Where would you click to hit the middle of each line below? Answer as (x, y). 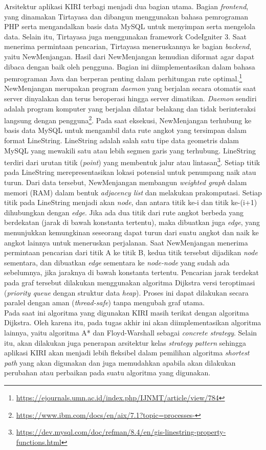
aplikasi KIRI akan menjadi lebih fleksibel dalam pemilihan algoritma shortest (127, 353)
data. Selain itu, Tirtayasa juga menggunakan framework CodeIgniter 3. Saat (125, 36)
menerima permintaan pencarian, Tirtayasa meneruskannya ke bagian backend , (128, 46)
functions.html (39, 442)
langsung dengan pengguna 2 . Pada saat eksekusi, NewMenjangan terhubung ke (128, 119)
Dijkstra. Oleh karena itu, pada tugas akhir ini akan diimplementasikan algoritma (133, 322)
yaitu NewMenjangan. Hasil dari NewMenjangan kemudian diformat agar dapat (129, 56)
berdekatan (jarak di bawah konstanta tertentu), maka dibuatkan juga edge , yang (132, 222)
